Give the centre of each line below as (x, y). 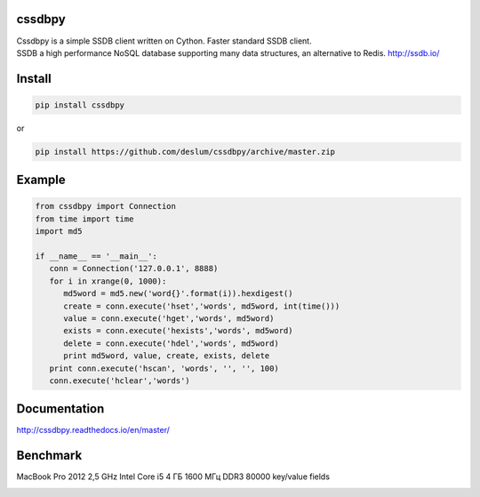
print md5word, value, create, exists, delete (167, 356)
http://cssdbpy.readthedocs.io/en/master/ (93, 430)
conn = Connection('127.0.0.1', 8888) (134, 269)
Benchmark (49, 456)
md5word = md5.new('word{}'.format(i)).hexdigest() (178, 294)
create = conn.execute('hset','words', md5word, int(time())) (202, 306)
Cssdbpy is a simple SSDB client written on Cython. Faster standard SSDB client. (164, 41)
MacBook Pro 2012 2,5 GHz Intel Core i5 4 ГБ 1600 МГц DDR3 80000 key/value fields (173, 477)
